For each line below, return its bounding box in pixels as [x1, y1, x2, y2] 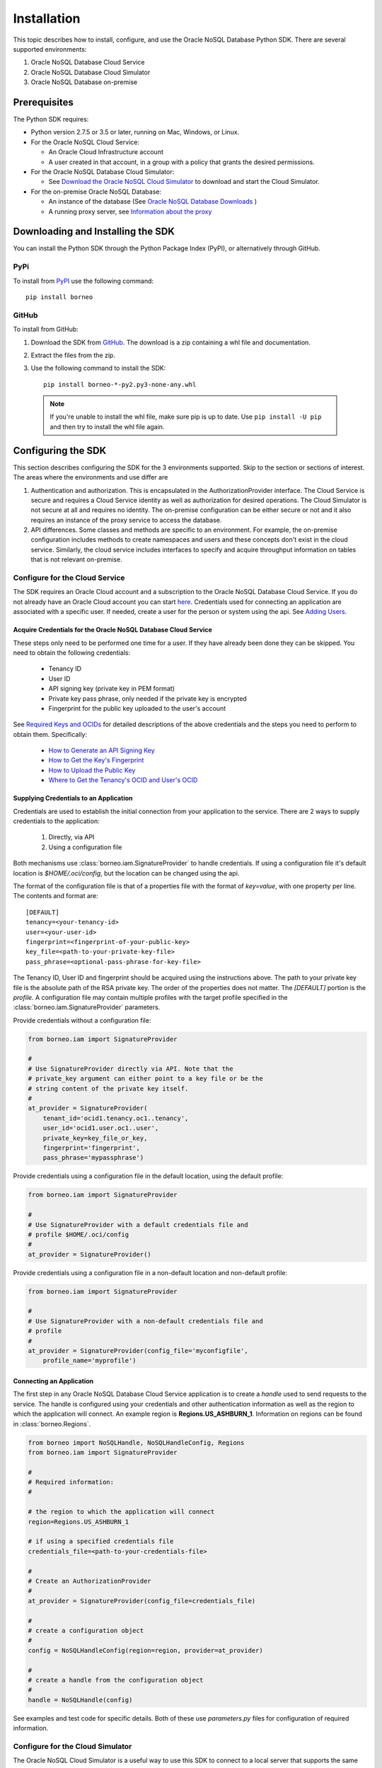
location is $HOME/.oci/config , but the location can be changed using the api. [13, 868, 240, 877]
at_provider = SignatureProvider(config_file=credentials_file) [28, 1597, 256, 1605]
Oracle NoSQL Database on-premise [30, 78, 138, 86]
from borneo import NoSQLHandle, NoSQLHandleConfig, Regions [28, 1438, 245, 1446]
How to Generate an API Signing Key [48, 746, 155, 755]
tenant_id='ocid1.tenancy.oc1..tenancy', [42, 1114, 189, 1122]
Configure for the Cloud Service [13, 573, 125, 583]
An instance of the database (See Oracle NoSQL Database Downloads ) [48, 197, 257, 206]
